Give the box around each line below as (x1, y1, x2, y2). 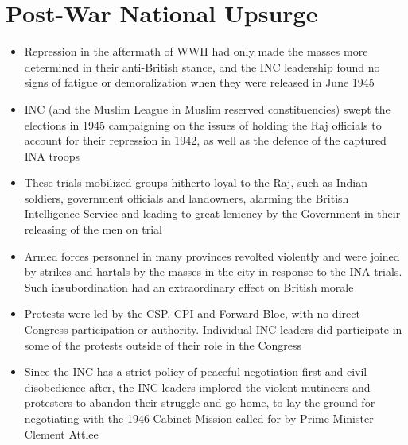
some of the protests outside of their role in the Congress (24, 336, 302, 353)
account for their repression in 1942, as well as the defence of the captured (24, 132, 387, 149)
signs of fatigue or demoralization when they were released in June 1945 (24, 74, 375, 91)
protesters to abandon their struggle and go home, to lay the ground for (24, 394, 375, 411)
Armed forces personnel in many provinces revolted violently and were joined (24, 247, 400, 264)
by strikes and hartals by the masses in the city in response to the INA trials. (24, 263, 402, 280)
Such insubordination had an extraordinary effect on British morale (24, 278, 354, 295)
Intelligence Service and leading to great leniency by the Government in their (24, 205, 401, 222)
